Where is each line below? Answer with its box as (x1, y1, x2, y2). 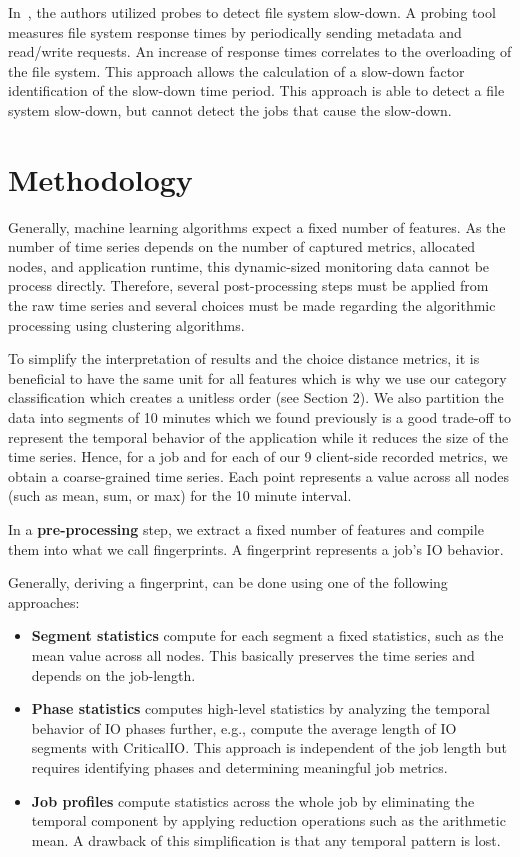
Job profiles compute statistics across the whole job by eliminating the (31, 790, 475, 811)
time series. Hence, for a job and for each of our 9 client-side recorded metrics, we (8, 446, 508, 467)
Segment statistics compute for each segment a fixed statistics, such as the (31, 625, 504, 646)
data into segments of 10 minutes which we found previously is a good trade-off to (8, 407, 511, 428)
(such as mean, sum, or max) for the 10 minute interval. (8, 485, 352, 506)
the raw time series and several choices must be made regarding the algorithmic (8, 295, 496, 316)
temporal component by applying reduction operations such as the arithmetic (31, 810, 506, 831)
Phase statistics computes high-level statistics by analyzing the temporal (31, 698, 490, 719)
